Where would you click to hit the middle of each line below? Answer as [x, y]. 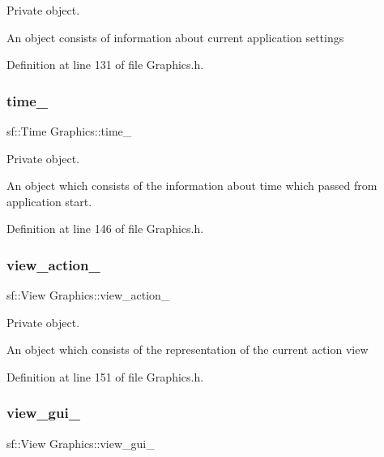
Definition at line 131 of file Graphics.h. [105, 65]
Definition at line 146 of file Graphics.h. [105, 228]
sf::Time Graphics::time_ [69, 131]
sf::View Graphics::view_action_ [88, 295]
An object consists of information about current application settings [175, 37]
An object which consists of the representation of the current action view [188, 349]
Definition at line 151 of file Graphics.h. [105, 376]
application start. [49, 201]
